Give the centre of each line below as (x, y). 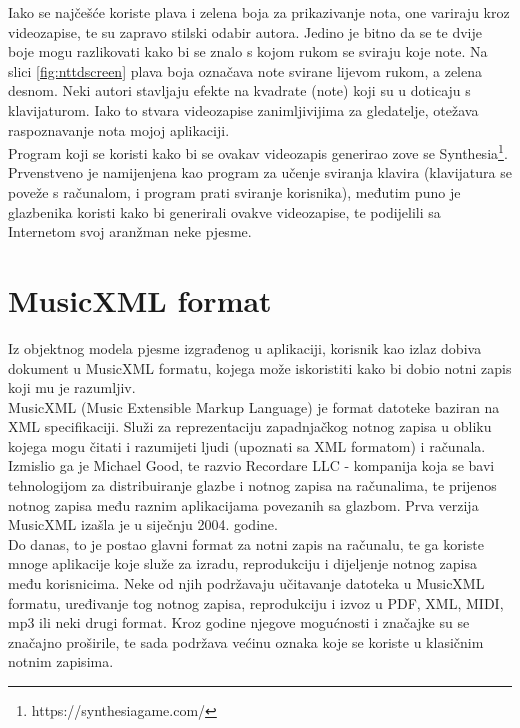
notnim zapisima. (61, 661)
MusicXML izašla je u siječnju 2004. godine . (143, 524)
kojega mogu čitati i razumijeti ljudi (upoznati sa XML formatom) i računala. (247, 445)
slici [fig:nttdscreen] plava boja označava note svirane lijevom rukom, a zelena (245, 70)
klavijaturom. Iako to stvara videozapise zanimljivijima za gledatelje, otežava (243, 109)
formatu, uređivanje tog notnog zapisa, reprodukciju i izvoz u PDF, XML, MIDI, (256, 602)
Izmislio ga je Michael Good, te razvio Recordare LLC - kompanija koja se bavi (251, 465)
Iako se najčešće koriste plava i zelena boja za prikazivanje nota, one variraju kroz (259, 12)
